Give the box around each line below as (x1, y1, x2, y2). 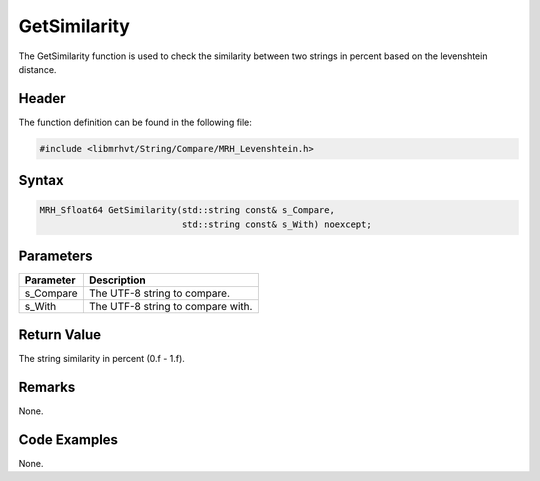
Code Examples (18, 431, 119, 448)
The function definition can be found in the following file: (18, 116, 252, 128)
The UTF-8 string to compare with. (88, 300, 253, 314)
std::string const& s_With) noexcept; (181, 218, 372, 230)
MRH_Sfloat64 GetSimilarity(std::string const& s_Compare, (39, 205, 335, 216)
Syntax (18, 172, 64, 189)
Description (88, 273, 147, 287)
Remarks (18, 378, 76, 395)
